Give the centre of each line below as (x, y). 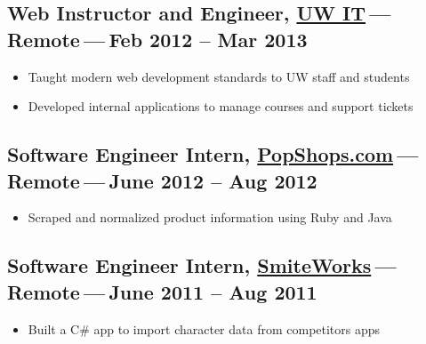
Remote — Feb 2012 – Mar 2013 (157, 39)
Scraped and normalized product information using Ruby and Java (210, 217)
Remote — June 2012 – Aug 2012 (162, 180)
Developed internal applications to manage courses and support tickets (221, 106)
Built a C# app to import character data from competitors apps (204, 328)
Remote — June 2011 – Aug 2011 (162, 291)
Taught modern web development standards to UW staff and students (219, 76)
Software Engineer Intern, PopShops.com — (213, 154)
